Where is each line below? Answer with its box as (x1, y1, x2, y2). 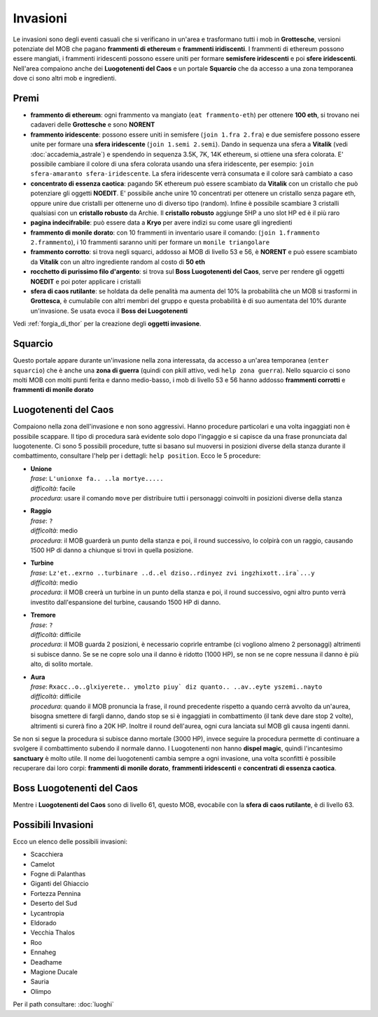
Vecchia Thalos (30, 928, 75, 937)
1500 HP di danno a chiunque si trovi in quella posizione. (30, 546, 194, 554)
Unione (30, 464, 52, 472)
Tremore (30, 611, 56, 619)
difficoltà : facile (30, 484, 76, 493)
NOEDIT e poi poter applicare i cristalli (30, 277, 141, 286)
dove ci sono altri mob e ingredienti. (13, 74, 117, 83)
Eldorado (30, 919, 57, 927)
